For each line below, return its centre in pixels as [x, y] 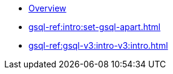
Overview [47, 8]
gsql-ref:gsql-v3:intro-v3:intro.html [98, 45]
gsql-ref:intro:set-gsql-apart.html [95, 27]
